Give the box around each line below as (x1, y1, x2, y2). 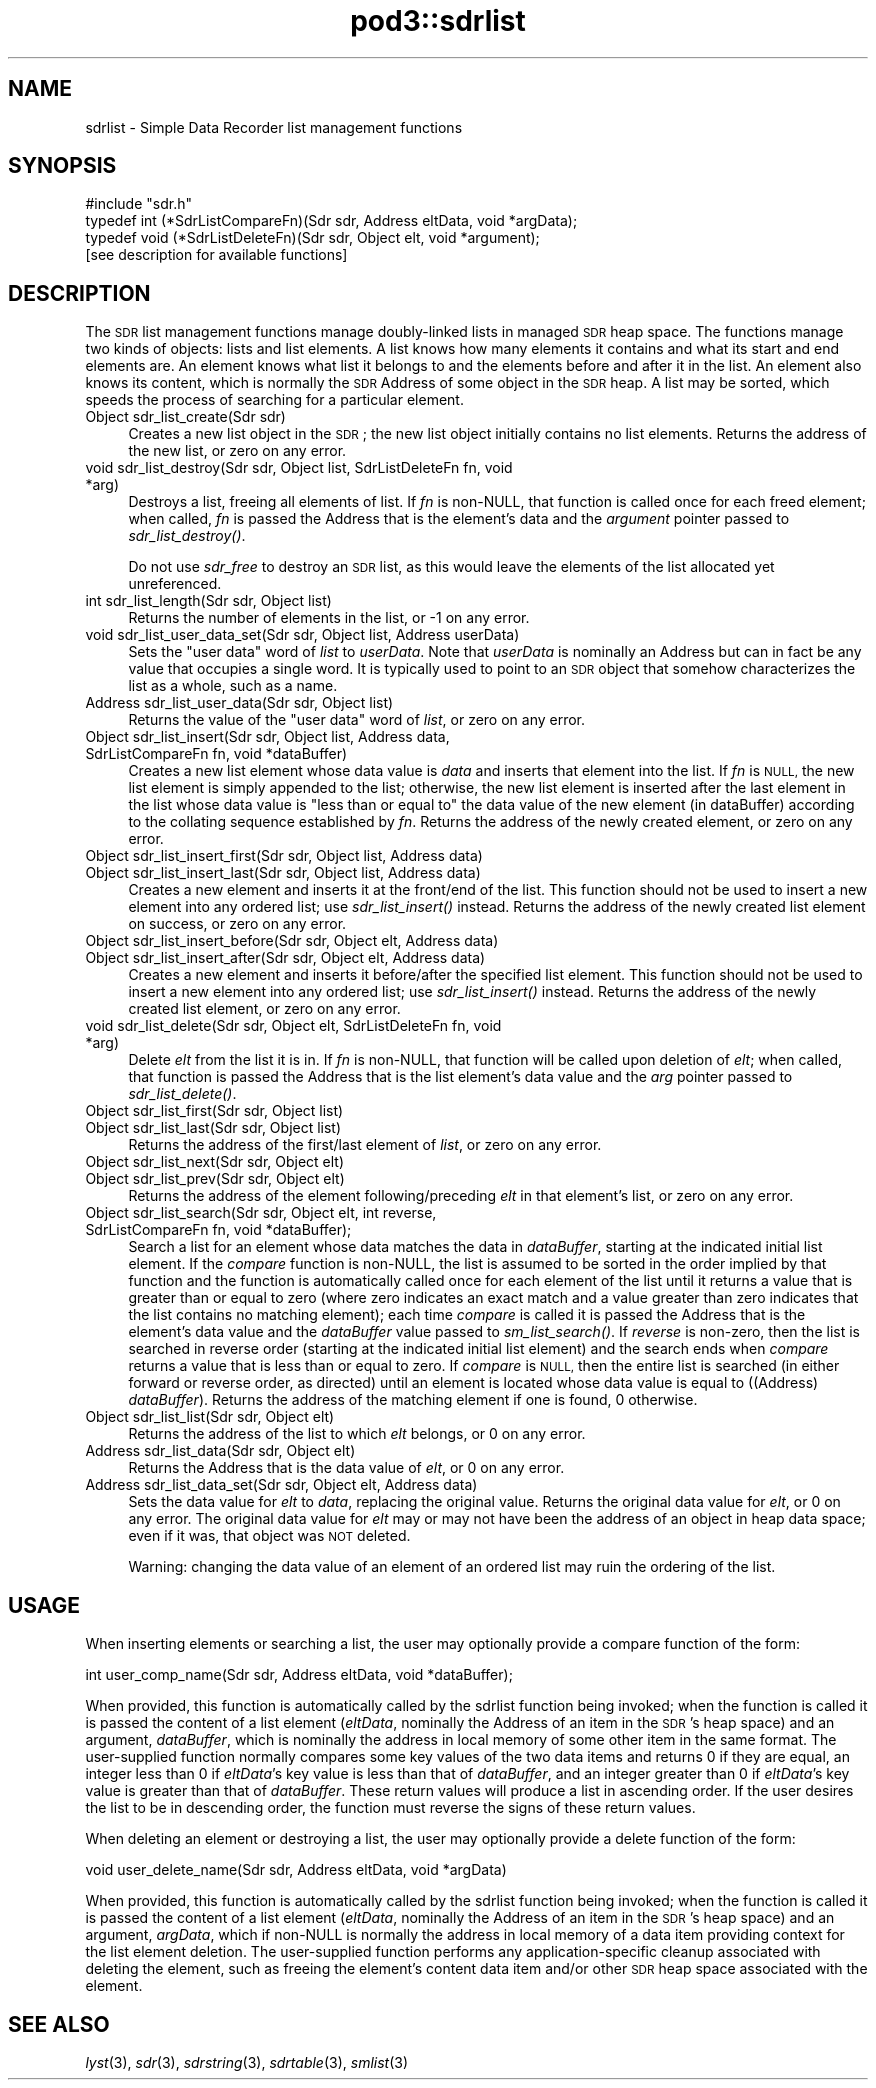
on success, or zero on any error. (128, 915, 347, 933)
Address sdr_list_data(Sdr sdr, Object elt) (85, 1442, 356, 1460)
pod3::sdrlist (350, 4, 526, 38)
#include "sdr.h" (85, 195, 192, 213)
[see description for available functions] (85, 246, 348, 264)
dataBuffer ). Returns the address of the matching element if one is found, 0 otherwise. (128, 1391, 698, 1409)
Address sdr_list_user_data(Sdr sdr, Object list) (85, 694, 394, 712)
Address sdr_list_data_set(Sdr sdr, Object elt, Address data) (85, 1476, 478, 1494)
